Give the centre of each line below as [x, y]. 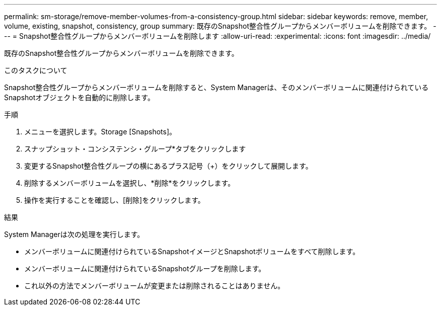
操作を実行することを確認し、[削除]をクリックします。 [115, 200]
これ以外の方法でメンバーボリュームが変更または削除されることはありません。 [155, 286]
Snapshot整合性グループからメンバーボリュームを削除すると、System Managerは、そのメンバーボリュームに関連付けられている [216, 87]
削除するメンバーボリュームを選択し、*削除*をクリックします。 [130, 183]
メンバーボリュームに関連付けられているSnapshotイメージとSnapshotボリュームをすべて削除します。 [192, 251]
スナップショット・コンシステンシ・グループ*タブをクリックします [135, 149]
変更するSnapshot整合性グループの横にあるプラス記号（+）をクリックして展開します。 [168, 166]
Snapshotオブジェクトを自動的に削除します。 [79, 97]
